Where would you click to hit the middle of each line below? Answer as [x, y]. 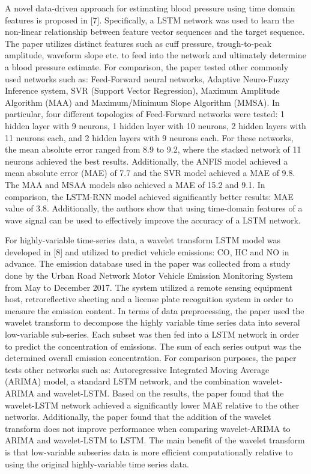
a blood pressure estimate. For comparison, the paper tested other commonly [147, 66]
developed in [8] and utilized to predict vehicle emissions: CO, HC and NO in [147, 251]
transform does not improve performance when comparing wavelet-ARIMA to [148, 428]
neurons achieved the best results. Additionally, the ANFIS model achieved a [146, 161]
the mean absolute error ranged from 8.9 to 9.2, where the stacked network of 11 [153, 149]
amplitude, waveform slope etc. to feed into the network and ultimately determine [155, 55]
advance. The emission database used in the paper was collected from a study [148, 263]
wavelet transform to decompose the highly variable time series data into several [152, 322]
